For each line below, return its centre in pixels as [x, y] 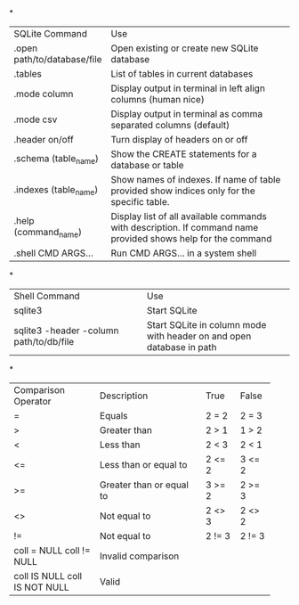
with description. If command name [185, 228]
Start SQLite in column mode [206, 325]
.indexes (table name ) [56, 191]
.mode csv [36, 119]
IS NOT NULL [41, 587]
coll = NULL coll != [52, 550]
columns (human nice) [158, 99]
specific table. [140, 202]
